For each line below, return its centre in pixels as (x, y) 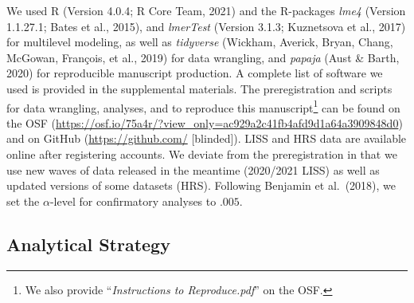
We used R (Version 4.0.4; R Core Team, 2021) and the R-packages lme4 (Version (206, 10)
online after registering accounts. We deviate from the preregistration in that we (202, 154)
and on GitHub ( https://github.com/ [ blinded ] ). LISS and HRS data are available (207, 138)
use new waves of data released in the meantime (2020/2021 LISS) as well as (193, 169)
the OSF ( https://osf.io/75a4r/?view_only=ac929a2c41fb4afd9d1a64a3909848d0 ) (205, 122)
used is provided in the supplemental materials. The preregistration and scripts (199, 88)
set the (23, 201)
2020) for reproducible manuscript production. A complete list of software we (195, 73)
